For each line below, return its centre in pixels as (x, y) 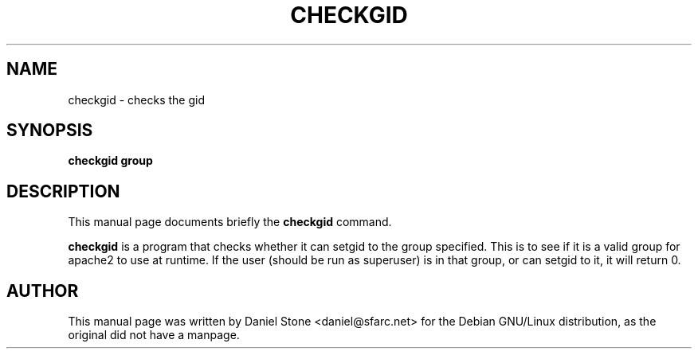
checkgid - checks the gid (137, 99)
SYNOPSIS (50, 131)
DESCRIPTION (63, 191)
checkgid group (110, 161)
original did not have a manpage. (154, 335)
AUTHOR (43, 291)
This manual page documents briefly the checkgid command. (230, 222)
